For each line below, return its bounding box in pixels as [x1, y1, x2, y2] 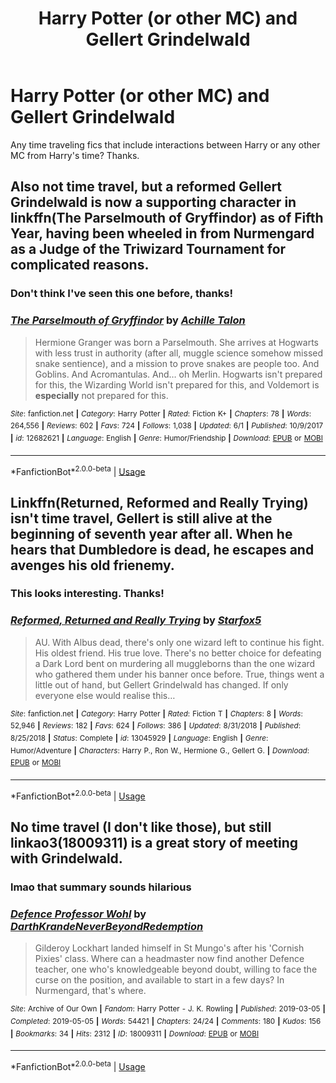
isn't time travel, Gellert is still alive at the [10, 510, 273, 527]
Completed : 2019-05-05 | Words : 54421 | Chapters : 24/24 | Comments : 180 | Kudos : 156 [10, 1016, 322, 1026]
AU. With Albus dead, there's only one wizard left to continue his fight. [34, 636, 325, 648]
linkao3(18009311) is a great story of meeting [10, 835, 299, 852]
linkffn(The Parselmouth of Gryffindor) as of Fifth [10, 210, 324, 227]
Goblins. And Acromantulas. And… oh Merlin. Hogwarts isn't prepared [34, 368, 323, 380]
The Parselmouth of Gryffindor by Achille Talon [10, 313, 246, 327]
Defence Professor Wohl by [10, 907, 147, 921]
